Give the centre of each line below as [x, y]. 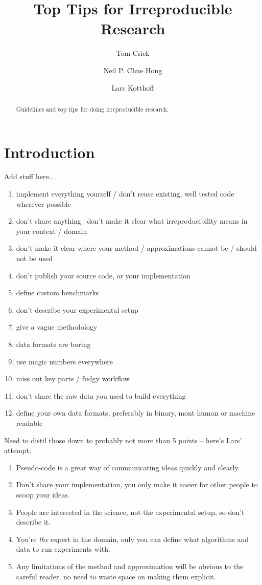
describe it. [33, 522]
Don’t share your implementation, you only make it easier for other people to [137, 484]
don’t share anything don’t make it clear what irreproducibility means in [132, 221]
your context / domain [52, 231]
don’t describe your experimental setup [77, 309]
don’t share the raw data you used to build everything [101, 395]
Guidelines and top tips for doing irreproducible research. [92, 109]
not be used [34, 258]
